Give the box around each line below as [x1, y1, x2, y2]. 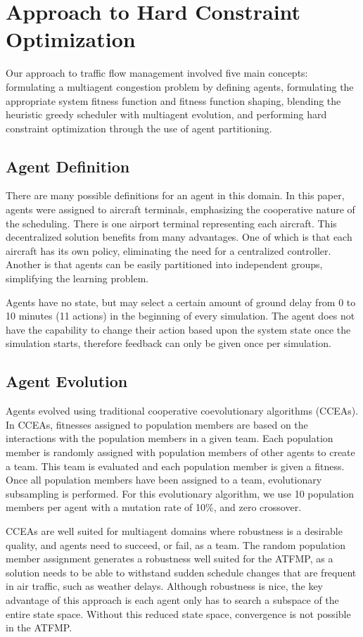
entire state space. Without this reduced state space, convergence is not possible [6, 606, 351, 621]
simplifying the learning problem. [6, 271, 149, 286]
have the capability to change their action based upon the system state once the [6, 322, 351, 336]
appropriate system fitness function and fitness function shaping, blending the [6, 93, 341, 108]
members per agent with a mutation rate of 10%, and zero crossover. [6, 500, 302, 515]
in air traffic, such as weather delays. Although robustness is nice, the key [6, 579, 323, 593]
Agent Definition [6, 155, 130, 177]
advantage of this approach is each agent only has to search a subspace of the [6, 592, 339, 607]
